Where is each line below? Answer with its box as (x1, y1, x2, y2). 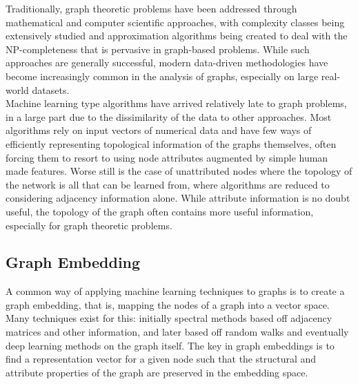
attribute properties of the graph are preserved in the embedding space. (6, 365, 308, 379)
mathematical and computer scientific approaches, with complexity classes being (6, 15, 345, 29)
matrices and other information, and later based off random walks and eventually (6, 325, 349, 339)
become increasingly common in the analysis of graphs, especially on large (6, 68, 319, 83)
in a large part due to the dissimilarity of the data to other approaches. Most (6, 109, 332, 124)
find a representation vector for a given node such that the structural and (6, 352, 317, 366)
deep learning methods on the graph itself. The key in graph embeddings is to (6, 338, 335, 352)
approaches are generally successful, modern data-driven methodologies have (6, 55, 328, 70)
